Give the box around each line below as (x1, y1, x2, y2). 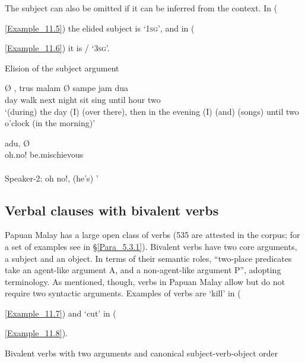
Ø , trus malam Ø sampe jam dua (5, 82, 128, 94)
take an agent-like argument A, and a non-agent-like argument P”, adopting (5, 264, 281, 276)
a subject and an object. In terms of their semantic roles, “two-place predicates (5, 252, 292, 264)
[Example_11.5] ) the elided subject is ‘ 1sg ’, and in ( (5, 21, 195, 34)
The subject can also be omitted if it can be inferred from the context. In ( (5, 2, 278, 14)
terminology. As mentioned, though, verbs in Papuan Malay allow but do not (5, 275, 285, 287)
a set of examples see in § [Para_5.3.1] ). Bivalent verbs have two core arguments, (5, 240, 297, 252)
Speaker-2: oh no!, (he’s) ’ (5, 171, 99, 184)
